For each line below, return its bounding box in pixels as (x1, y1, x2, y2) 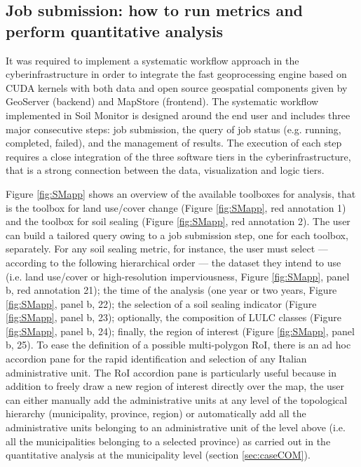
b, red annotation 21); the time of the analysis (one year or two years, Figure (6, 283, 337, 297)
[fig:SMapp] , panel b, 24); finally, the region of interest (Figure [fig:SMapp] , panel (6, 323, 355, 338)
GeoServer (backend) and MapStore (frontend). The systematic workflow (6, 94, 319, 109)
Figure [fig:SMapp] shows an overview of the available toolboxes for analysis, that (6, 186, 356, 201)
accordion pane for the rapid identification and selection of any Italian (6, 351, 307, 366)
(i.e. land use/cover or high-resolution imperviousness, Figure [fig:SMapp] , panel (6, 269, 350, 283)
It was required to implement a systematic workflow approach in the (6, 53, 299, 67)
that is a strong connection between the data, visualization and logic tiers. (6, 163, 325, 177)
